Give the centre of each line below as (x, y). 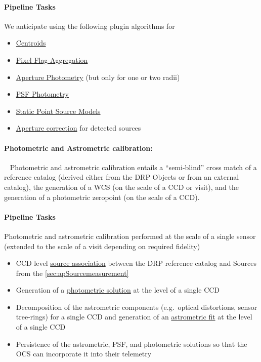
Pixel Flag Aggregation (52, 59)
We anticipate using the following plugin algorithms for (90, 26)
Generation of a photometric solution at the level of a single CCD (118, 290)
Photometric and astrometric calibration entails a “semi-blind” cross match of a (133, 167)
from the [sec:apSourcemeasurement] (72, 273)
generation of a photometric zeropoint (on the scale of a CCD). (102, 197)
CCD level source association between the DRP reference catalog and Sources (136, 263)
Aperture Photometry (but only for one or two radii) (98, 77)
